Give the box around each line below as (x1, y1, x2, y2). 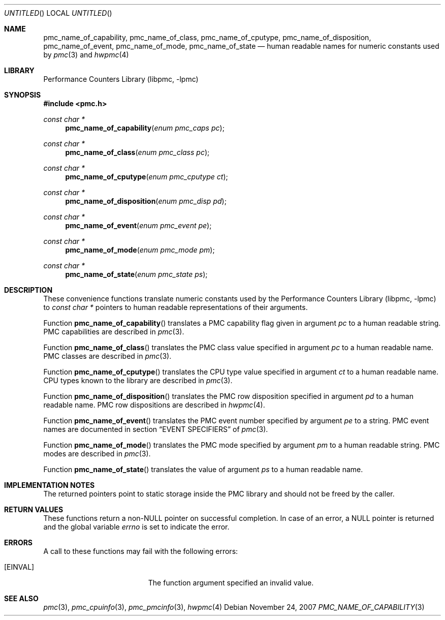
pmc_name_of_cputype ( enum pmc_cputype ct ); (65, 172, 228, 181)
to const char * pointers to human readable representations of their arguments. (43, 303, 308, 312)
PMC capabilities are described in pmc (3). (43, 327, 184, 336)
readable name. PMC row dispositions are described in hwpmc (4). (43, 400, 265, 409)
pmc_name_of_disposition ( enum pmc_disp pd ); (65, 197, 227, 205)
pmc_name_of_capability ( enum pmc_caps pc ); (65, 123, 225, 132)
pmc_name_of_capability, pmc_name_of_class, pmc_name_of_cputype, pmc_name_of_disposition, (43, 33, 371, 42)
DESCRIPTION (4, 286, 53, 294)
